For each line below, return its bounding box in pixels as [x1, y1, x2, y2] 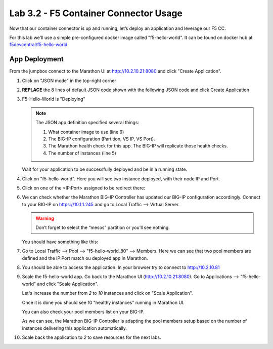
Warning [35, 215, 54, 221]
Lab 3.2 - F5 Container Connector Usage [9, 8, 183, 19]
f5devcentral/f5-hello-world [9, 42, 68, 48]
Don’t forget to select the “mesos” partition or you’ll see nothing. [35, 224, 170, 230]
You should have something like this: [22, 239, 99, 245]
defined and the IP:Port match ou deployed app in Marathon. [22, 255, 149, 261]
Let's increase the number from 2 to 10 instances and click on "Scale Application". [22, 290, 193, 296]
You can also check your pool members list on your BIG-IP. [22, 309, 145, 315]
